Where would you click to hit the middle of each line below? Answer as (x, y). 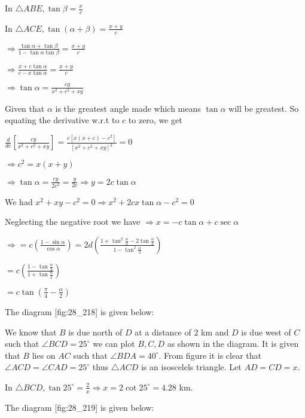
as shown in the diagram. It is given (233, 344)
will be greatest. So (264, 108)
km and (215, 332)
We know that (31, 332)
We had (19, 201)
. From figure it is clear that (210, 355)
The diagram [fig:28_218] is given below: (80, 311)
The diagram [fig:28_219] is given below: (80, 407)
